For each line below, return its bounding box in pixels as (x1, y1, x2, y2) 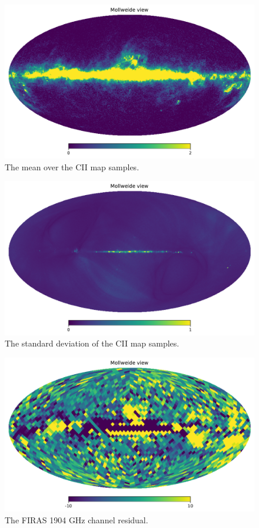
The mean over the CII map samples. (5, 160, 140, 173)
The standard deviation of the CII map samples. (5, 337, 180, 349)
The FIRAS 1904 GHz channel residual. (5, 513, 148, 526)
